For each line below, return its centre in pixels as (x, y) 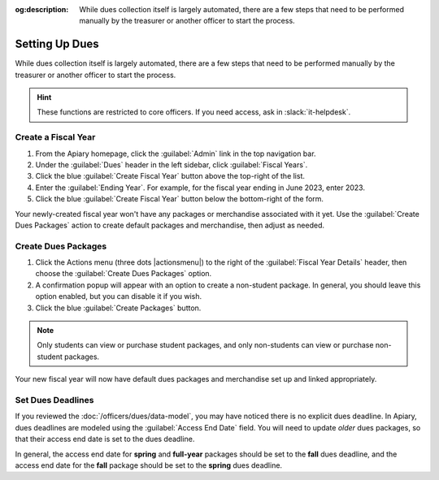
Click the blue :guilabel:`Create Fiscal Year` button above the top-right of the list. (170, 176)
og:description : (42, 9)
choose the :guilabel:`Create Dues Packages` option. (124, 274)
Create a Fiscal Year (55, 137)
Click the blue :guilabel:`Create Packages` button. (118, 308)
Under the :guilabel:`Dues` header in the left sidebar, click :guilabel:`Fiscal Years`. (172, 165)
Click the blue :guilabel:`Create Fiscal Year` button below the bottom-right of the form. (180, 199)
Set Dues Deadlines (54, 400)
